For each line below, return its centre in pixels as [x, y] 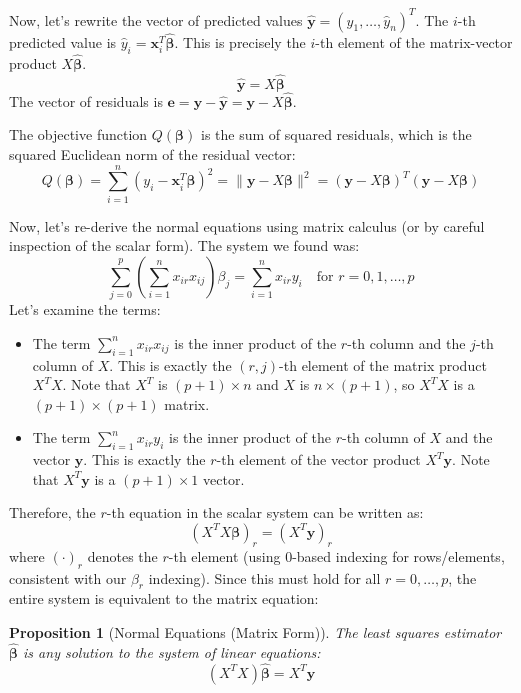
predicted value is [63, 41]
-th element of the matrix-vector [414, 41]
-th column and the [406, 342]
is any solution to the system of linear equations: [172, 651]
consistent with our [68, 577]
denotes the [122, 555]
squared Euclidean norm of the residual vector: [152, 153]
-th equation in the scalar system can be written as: [265, 512]
